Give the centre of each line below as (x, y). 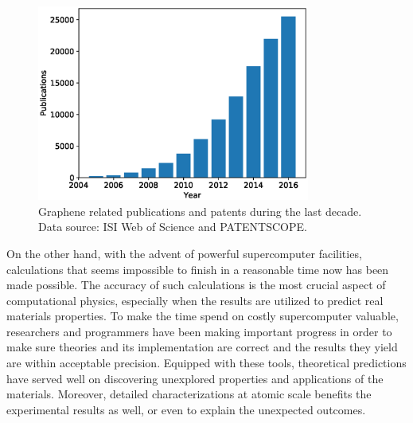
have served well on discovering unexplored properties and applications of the (195, 378)
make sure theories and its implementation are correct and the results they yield (202, 347)
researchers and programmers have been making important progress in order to (199, 331)
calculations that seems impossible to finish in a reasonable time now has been (198, 269)
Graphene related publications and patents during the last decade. (200, 211)
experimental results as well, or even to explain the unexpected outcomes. (186, 409)
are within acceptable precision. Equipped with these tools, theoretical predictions (206, 363)
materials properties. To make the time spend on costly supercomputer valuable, (203, 316)
